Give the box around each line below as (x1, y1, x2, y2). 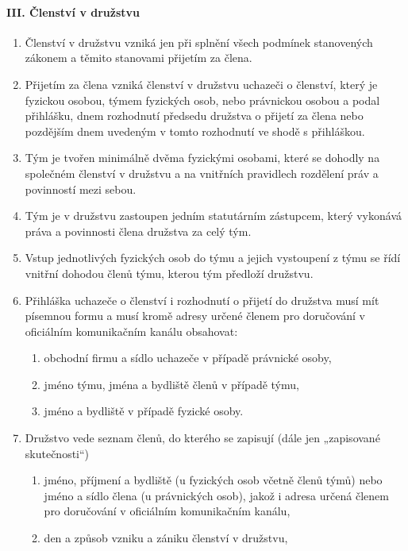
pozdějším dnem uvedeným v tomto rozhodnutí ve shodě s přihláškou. (25, 122, 365, 139)
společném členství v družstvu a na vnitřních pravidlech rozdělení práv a (25, 164, 379, 181)
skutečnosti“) (25, 445, 90, 461)
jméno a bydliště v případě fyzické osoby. (44, 403, 244, 419)
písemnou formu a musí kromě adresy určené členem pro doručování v (25, 307, 366, 324)
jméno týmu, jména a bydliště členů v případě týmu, (44, 376, 299, 392)
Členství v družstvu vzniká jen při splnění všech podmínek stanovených (25, 33, 373, 50)
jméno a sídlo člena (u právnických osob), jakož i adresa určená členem (44, 487, 389, 503)
